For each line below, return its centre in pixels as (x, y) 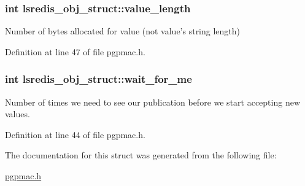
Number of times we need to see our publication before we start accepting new (152, 102)
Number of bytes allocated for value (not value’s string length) (123, 31)
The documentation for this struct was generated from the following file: (141, 155)
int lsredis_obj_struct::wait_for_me (98, 79)
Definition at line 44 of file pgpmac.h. (75, 134)
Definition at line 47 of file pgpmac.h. (75, 51)
